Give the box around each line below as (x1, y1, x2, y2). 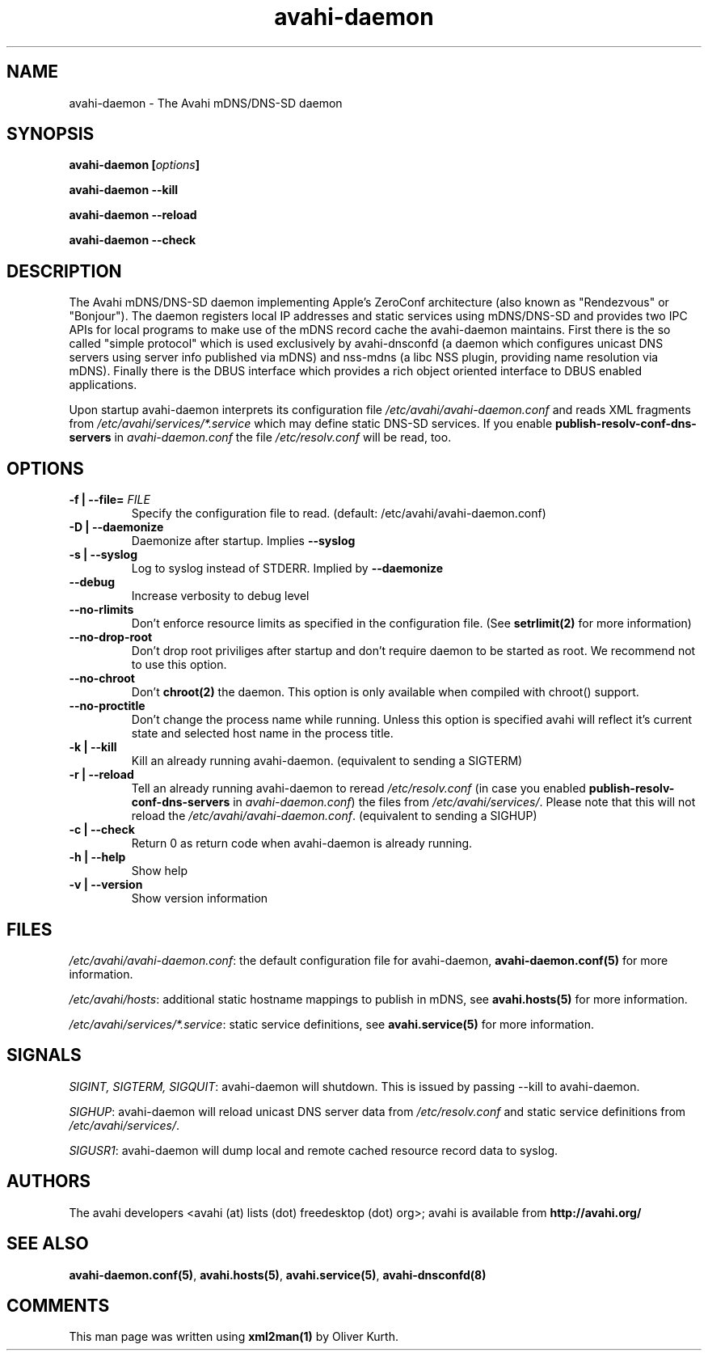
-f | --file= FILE (69, 492, 150, 507)
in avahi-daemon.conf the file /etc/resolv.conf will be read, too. (114, 430, 452, 445)
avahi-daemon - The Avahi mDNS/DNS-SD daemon (69, 95, 343, 110)
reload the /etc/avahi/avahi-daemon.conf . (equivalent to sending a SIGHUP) (131, 809, 537, 823)
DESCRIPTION (6, 260, 122, 281)
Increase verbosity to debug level (131, 589, 310, 603)
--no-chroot (69, 671, 135, 686)
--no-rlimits (69, 602, 134, 617)
